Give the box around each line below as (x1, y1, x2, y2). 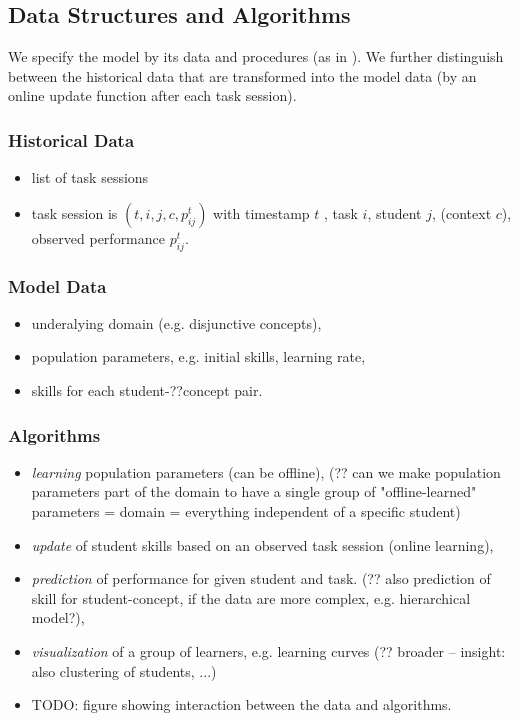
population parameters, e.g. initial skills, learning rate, (31, 346, 366, 367)
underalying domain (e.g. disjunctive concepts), (31, 312, 322, 333)
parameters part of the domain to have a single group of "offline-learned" (31, 481, 477, 502)
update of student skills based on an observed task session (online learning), (31, 534, 494, 555)
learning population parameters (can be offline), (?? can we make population (31, 461, 501, 482)
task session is (31, 202, 118, 223)
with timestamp (213, 202, 310, 223)
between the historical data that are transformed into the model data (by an (8, 65, 477, 86)
